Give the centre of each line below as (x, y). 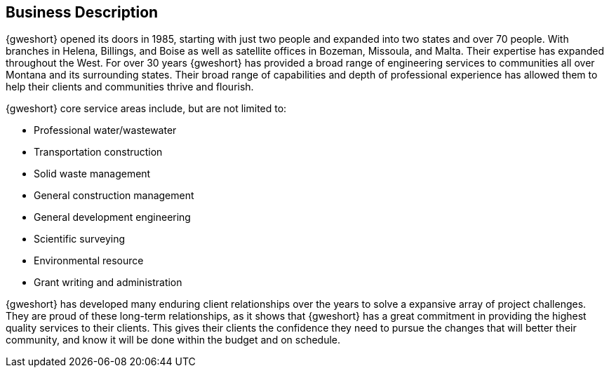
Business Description (82, 12)
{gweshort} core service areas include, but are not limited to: (146, 109)
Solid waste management (92, 174)
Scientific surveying (80, 239)
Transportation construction (98, 152)
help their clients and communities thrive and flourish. (130, 87)
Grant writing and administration (108, 283)
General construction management (114, 196)
